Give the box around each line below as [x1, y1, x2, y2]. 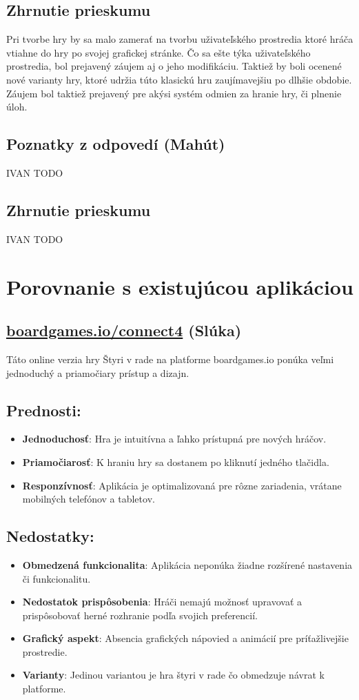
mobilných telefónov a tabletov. [22, 492, 155, 506]
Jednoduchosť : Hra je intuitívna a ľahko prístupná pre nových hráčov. [22, 431, 327, 446]
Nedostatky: [6, 525, 94, 547]
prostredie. [22, 644, 68, 659]
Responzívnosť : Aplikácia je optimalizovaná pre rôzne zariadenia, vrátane [22, 478, 342, 492]
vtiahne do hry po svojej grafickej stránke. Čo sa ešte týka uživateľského [6, 45, 311, 59]
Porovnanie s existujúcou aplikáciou [6, 272, 353, 300]
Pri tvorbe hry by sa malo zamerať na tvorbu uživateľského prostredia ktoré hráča [6, 32, 353, 46]
